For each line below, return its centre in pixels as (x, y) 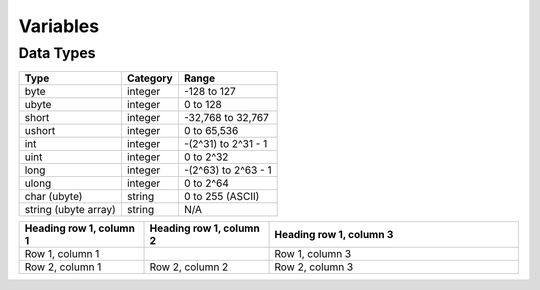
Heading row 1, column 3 (334, 235)
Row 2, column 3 (314, 267)
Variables (59, 26)
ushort (40, 131)
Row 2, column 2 (189, 267)
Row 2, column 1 (63, 267)
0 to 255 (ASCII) (221, 197)
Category (150, 78)
